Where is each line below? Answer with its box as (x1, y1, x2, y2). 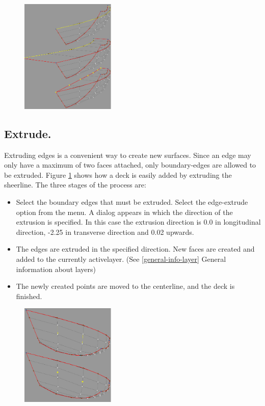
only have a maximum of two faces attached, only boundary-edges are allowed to (4, 159, 256, 170)
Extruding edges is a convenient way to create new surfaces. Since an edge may (4, 149, 251, 160)
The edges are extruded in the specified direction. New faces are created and (16, 243, 255, 254)
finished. (16, 290, 42, 301)
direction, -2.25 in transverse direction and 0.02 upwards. (16, 226, 194, 237)
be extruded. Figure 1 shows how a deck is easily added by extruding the (4, 169, 232, 180)
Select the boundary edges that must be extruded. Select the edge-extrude (16, 196, 248, 207)
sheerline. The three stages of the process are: (4, 179, 146, 190)
